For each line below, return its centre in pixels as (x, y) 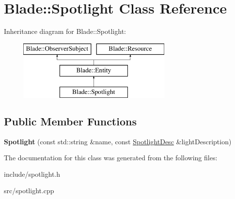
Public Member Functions (70, 121)
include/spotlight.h (32, 174)
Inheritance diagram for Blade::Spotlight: (65, 31)
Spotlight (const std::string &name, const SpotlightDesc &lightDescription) (118, 141)
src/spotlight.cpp (29, 190)
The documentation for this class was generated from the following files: (111, 158)
